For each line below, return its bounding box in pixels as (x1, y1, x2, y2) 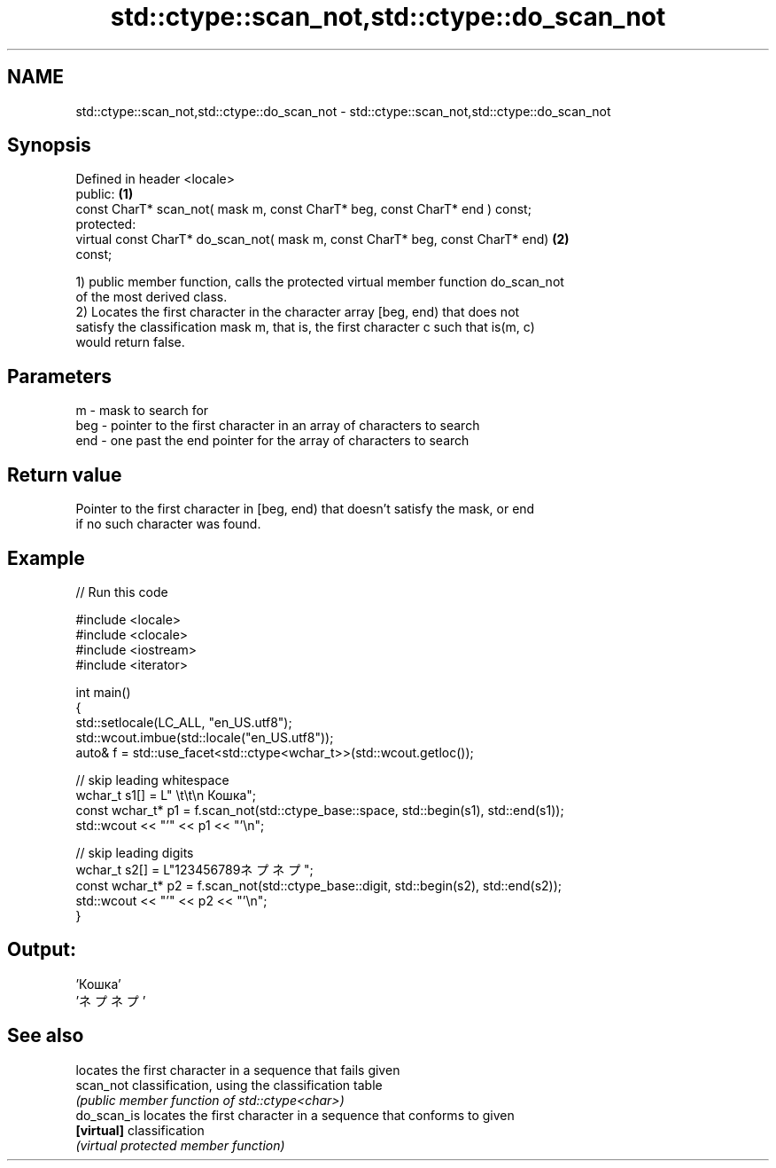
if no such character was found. (75, 516, 261, 532)
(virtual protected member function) (75, 1137, 285, 1153)
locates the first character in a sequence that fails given (75, 1062, 400, 1078)
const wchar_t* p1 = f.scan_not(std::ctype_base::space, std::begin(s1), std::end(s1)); (75, 802, 564, 818)
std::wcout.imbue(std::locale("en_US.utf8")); (75, 729, 334, 745)
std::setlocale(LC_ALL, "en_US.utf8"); (75, 714, 292, 730)
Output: (7, 938, 76, 961)
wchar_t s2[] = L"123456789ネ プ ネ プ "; (75, 861, 314, 877)
